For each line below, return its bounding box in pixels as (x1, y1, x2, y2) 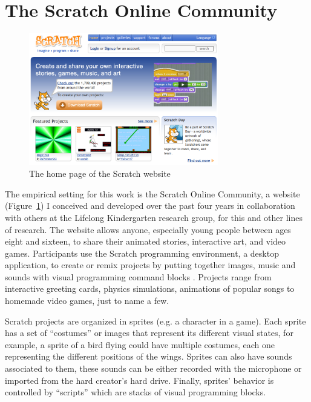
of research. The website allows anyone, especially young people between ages (5, 223, 291, 236)
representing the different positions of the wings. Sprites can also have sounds (5, 350, 292, 363)
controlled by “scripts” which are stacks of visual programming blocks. (5, 386, 266, 398)
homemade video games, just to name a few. (5, 294, 169, 307)
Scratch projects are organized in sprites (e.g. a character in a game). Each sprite (5, 314, 306, 327)
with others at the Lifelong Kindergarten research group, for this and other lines (5, 211, 303, 223)
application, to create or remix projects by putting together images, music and (5, 259, 296, 271)
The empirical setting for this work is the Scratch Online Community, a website (5, 187, 300, 200)
